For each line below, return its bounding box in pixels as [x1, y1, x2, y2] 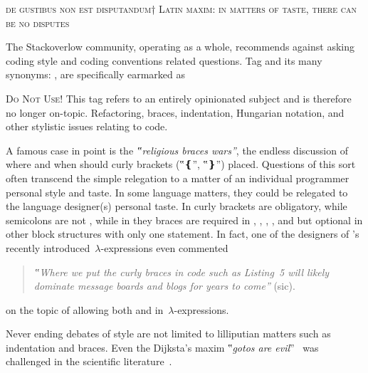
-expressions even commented [100, 240, 228, 255]
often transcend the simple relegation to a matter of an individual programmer [6, 170, 349, 185]
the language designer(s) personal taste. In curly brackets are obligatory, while [6, 199, 347, 214]
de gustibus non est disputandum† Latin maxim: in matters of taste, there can [6, 1, 357, 16]
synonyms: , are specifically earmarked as [6, 67, 186, 82]
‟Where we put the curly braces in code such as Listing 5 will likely [33, 264, 330, 279]
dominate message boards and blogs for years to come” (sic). [33, 278, 295, 293]
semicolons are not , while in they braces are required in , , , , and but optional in [6, 212, 363, 227]
